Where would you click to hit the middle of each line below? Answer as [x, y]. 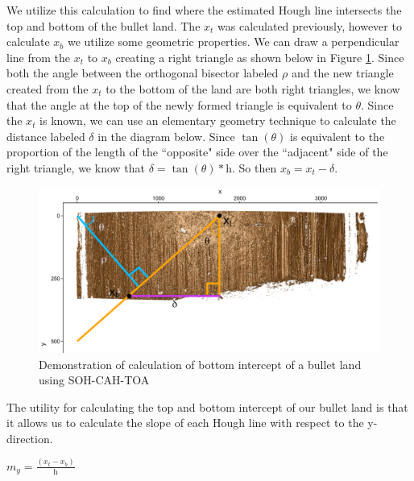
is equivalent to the [337, 136]
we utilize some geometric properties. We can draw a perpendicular [233, 41]
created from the [48, 88]
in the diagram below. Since [166, 136]
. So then [255, 167]
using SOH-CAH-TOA [94, 380]
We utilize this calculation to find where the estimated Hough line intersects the [204, 10]
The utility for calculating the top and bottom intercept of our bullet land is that [207, 406]
